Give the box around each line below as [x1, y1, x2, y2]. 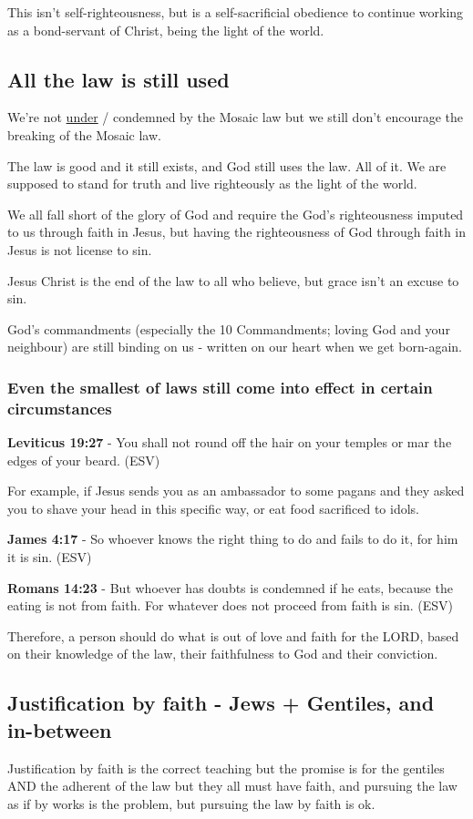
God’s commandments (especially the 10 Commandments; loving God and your [7, 319, 450, 338]
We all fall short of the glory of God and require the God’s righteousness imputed [7, 204, 464, 223]
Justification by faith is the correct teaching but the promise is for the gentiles [7, 758, 445, 777]
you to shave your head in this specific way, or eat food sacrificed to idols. [7, 498, 419, 517]
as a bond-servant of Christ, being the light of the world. [7, 20, 324, 39]
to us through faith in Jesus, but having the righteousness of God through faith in [7, 222, 467, 241]
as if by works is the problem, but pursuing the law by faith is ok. [7, 793, 375, 813]
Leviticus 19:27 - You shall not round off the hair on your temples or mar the [7, 433, 452, 452]
